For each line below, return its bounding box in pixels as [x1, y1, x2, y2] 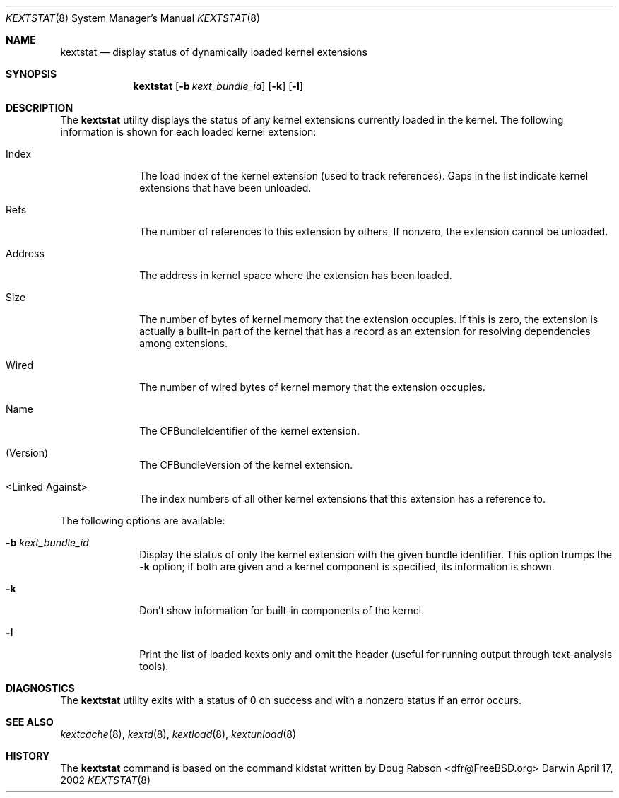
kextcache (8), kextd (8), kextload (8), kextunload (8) [60, 728, 297, 740]
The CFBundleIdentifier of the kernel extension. [139, 425, 360, 437]
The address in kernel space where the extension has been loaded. [139, 269, 452, 281]
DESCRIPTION [6, 102, 73, 114]
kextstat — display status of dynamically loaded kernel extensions [60, 46, 367, 58]
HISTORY [6, 750, 50, 762]
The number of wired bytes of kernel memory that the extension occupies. [139, 381, 485, 393]
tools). [139, 660, 169, 672]
